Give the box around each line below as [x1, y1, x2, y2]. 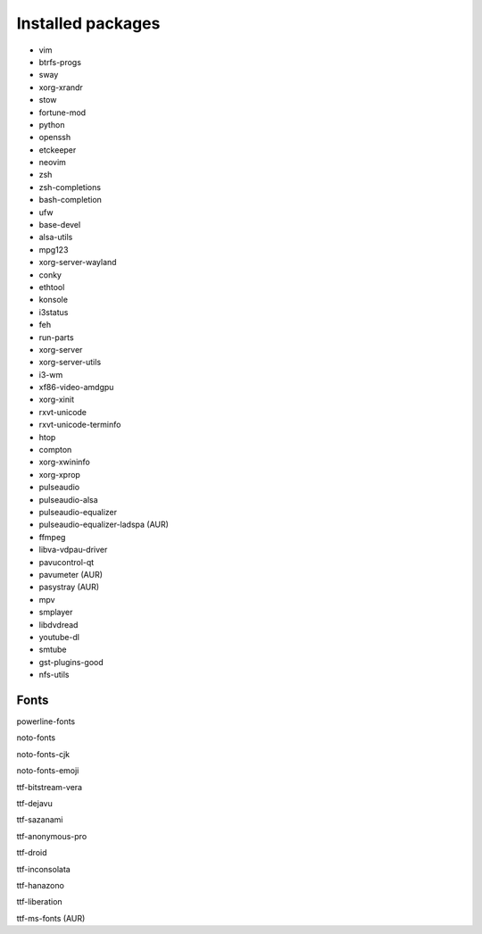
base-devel [38, 220, 81, 230]
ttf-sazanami [16, 814, 63, 825]
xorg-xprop [38, 469, 80, 480]
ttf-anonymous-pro [16, 830, 87, 841]
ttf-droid [16, 847, 48, 858]
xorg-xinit [38, 394, 75, 405]
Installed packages [16, 13, 161, 33]
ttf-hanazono [16, 880, 64, 890]
